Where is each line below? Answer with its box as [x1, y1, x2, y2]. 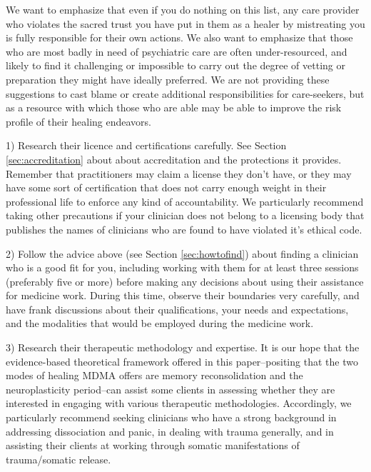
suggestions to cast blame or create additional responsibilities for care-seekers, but [6, 86, 365, 101]
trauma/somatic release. [6, 451, 111, 466]
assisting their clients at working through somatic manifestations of [6, 438, 300, 453]
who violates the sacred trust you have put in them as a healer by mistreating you [6, 16, 365, 31]
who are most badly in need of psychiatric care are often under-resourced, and [6, 44, 347, 59]
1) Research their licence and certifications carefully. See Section [6, 138, 287, 153]
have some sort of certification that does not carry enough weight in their [6, 180, 327, 195]
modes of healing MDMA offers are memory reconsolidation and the [6, 368, 303, 383]
